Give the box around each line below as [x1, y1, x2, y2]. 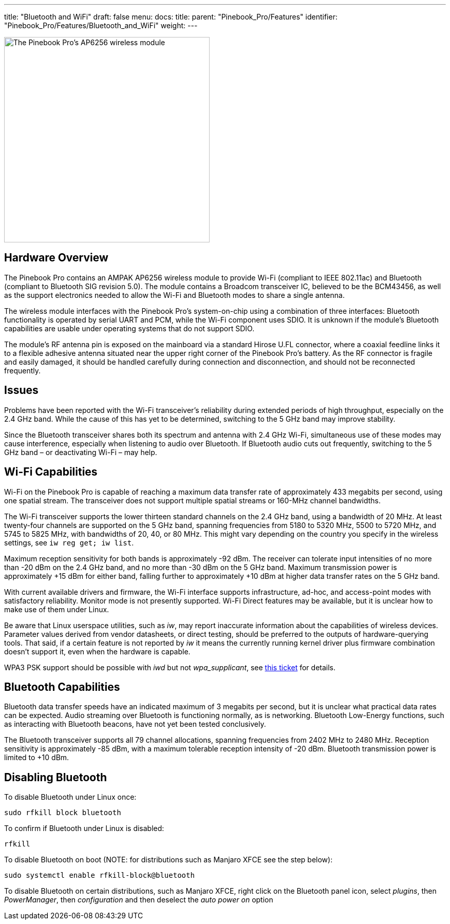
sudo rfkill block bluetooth [4, 808, 121, 817]
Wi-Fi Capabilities [4, 465, 98, 479]
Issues [4, 384, 39, 397]
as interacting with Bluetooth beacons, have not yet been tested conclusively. [4, 720, 266, 729]
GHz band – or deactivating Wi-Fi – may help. [4, 447, 157, 457]
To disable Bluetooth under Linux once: [4, 793, 137, 802]
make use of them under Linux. [4, 605, 109, 614]
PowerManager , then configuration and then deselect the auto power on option [4, 895, 273, 904]
